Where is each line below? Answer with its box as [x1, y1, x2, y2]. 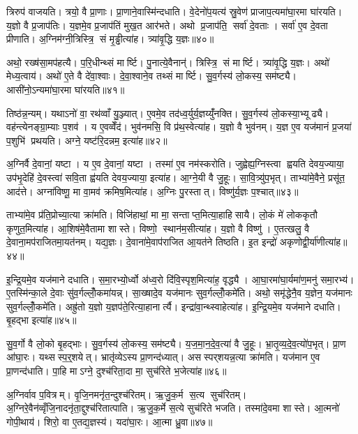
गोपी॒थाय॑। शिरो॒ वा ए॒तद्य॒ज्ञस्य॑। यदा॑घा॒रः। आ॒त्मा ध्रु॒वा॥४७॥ [6, 414, 213, 428]
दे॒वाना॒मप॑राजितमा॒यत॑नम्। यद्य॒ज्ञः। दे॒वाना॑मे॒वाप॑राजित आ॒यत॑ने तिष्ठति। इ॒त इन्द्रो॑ [6, 234, 277, 249]
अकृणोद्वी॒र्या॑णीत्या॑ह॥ [279, 234, 348, 249]
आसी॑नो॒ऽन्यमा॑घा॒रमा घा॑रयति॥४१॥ [6, 82, 125, 96]
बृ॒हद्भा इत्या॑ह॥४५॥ [6, 313, 77, 327]
